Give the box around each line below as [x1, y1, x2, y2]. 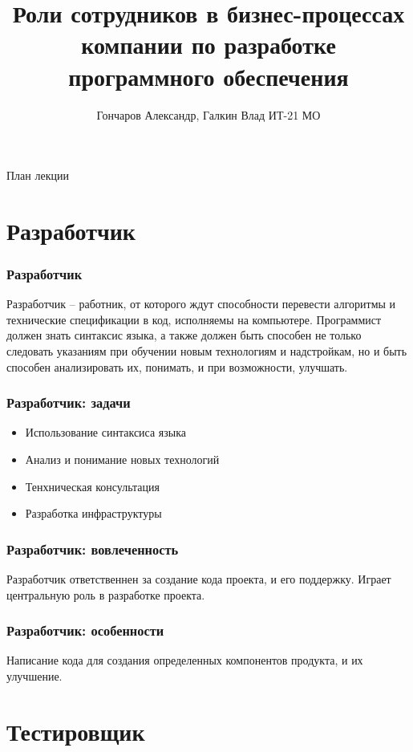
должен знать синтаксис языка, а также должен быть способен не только [6, 327, 362, 343]
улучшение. [6, 668, 63, 685]
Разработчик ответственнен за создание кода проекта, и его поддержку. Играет [6, 571, 391, 587]
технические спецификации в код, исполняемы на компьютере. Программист [6, 311, 382, 327]
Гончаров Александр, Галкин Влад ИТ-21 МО [96, 106, 321, 123]
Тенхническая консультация [25, 478, 160, 494]
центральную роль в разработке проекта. [6, 586, 205, 603]
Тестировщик [6, 714, 145, 747]
